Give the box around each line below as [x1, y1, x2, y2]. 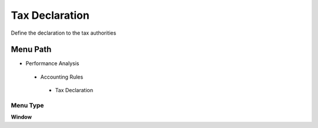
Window [11, 113, 32, 120]
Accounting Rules [40, 73, 84, 80]
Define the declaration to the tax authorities [11, 29, 117, 36]
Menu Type [11, 102, 44, 109]
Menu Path [11, 45, 52, 55]
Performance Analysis [25, 60, 79, 67]
